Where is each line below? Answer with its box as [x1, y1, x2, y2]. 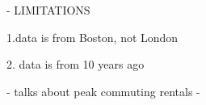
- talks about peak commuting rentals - [6, 82, 200, 99]
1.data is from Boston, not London [6, 28, 179, 45]
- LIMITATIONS [6, 2, 90, 18]
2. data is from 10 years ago [6, 56, 145, 73]
